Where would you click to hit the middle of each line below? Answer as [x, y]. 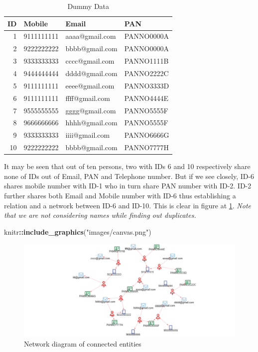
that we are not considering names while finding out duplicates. [100, 215]
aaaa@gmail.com [91, 36]
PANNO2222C [146, 73]
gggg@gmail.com [91, 110]
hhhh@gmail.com [91, 123]
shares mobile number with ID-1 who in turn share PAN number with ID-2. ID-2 [128, 186]
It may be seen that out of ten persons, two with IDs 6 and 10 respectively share [127, 166]
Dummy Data [88, 6]
